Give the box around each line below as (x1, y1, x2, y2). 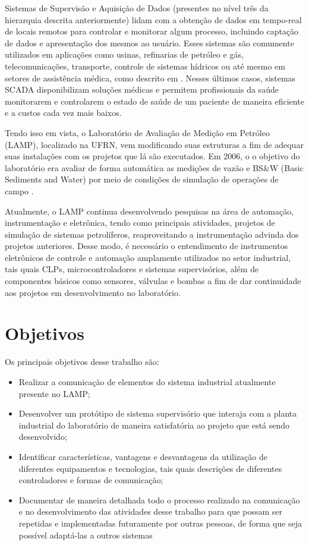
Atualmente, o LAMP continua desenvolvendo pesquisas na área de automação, (5, 204, 294, 217)
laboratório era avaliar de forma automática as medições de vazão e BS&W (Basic (5, 161, 304, 174)
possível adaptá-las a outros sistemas (18, 528, 153, 541)
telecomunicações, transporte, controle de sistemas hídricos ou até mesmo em (5, 59, 285, 72)
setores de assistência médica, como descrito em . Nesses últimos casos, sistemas (5, 71, 296, 84)
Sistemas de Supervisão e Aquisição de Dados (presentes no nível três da (5, 2, 269, 14)
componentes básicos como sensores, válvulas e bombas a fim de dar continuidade (5, 275, 301, 287)
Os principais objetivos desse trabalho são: (5, 355, 159, 368)
